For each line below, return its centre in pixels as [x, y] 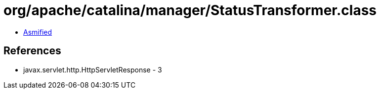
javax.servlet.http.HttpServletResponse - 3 [93, 70]
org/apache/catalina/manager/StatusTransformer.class [190, 10]
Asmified [38, 32]
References [32, 51]
